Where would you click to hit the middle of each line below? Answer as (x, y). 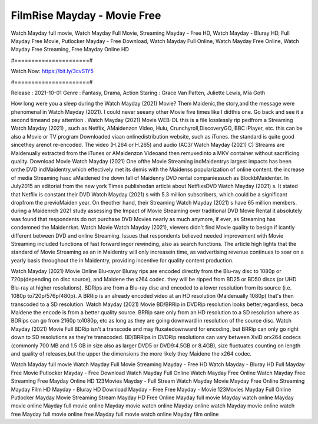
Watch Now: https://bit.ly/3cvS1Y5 (52, 71)
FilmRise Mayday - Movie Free (86, 15)
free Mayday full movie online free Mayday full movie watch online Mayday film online (115, 414)
